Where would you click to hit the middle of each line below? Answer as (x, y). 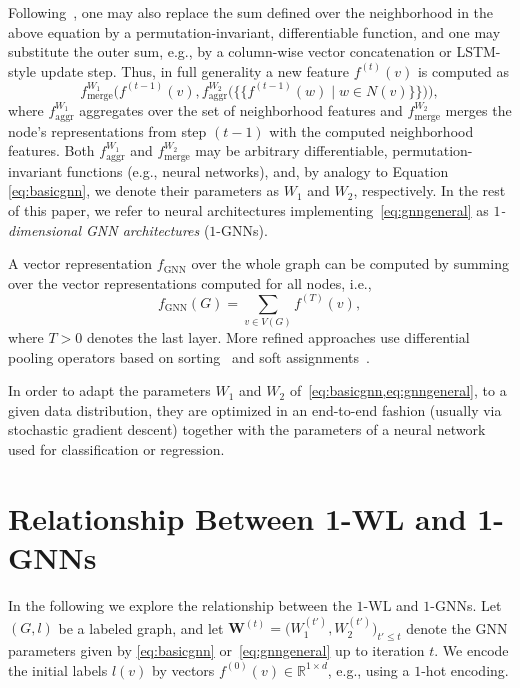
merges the (478, 110)
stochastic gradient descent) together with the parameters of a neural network (247, 429)
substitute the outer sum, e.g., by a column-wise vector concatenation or (230, 51)
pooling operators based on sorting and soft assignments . (189, 356)
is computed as (463, 70)
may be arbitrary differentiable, (291, 150)
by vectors (183, 669)
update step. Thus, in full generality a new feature (194, 70)
